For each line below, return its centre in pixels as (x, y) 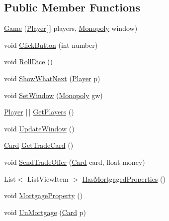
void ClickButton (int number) (51, 45)
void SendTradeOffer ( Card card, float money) (75, 162)
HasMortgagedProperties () (124, 178)
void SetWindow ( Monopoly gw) (53, 95)
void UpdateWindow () (39, 128)
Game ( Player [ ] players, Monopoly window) (71, 28)
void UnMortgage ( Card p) (45, 212)
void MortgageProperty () (43, 195)
